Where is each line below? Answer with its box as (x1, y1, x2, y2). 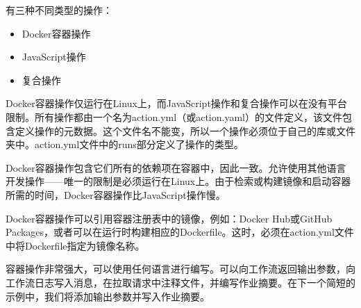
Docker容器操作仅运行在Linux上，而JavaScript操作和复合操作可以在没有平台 (6, 96, 347, 111)
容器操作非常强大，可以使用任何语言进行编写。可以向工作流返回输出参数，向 (6, 261, 355, 276)
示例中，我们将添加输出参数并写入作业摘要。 (6, 289, 210, 303)
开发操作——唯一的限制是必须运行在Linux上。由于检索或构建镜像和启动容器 (6, 174, 351, 188)
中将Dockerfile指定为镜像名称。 (6, 238, 145, 252)
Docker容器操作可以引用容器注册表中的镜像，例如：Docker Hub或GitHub (6, 211, 333, 225)
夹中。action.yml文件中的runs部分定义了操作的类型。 (6, 137, 244, 152)
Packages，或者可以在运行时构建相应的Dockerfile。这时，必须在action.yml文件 (6, 225, 354, 239)
